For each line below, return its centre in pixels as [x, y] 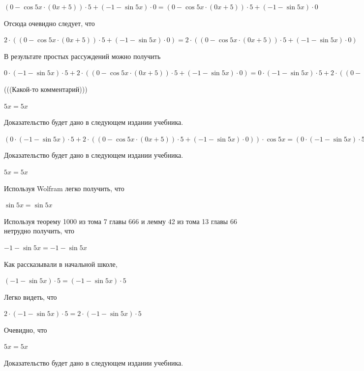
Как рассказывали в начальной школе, [61, 264]
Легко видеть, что [30, 297]
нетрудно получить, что [39, 231]
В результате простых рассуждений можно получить [82, 56]
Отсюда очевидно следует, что [49, 23]
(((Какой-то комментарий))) [46, 89]
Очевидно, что [26, 329]
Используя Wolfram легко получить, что [64, 188]
